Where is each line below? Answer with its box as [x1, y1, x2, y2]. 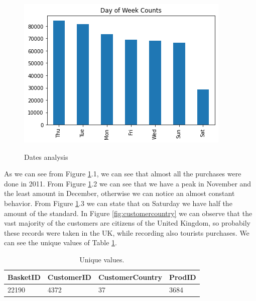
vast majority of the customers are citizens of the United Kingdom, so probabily [4, 218, 250, 228]
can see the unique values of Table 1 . [4, 237, 117, 248]
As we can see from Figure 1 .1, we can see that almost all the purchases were [4, 168, 241, 179]
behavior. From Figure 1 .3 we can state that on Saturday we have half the [4, 197, 232, 208]
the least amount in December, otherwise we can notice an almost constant [4, 188, 235, 198]
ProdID [169, 271, 196, 282]
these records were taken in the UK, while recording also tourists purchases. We [4, 227, 249, 238]
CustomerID [47, 271, 91, 282]
